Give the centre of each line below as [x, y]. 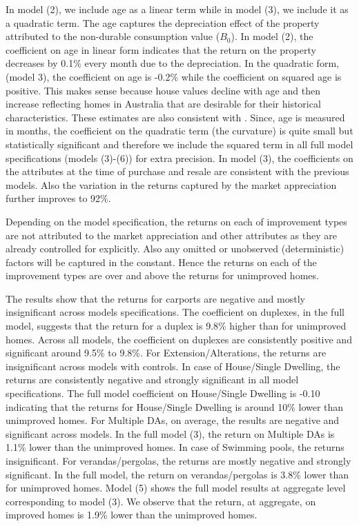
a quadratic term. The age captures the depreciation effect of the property [163, 22]
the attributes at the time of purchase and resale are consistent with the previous [177, 171]
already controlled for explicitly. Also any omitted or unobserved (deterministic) [175, 249]
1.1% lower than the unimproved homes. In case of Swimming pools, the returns [175, 447]
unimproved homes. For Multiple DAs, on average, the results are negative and [173, 420]
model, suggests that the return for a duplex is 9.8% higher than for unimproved [176, 326]
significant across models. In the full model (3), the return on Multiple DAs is [170, 433]
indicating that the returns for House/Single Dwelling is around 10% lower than [175, 406]
